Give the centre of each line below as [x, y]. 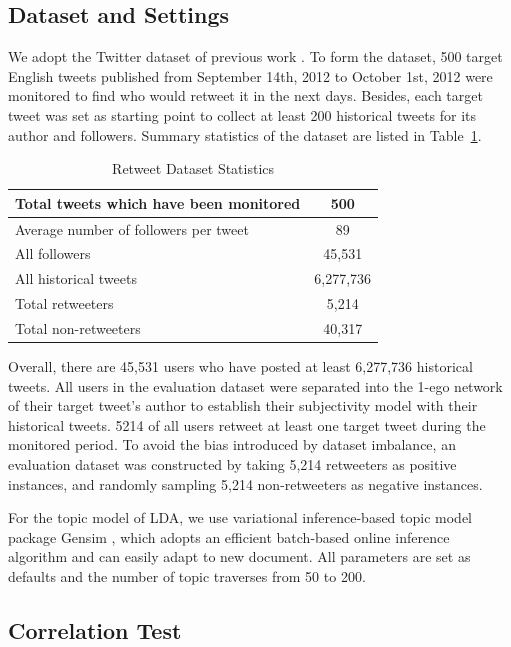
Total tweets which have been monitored [158, 202]
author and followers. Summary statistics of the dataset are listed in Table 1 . [245, 134]
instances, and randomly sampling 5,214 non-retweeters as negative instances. [245, 483]
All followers [53, 253]
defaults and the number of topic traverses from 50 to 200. [187, 576]
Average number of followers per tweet [132, 228]
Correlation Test [95, 630]
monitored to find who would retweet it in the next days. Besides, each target [245, 95]
